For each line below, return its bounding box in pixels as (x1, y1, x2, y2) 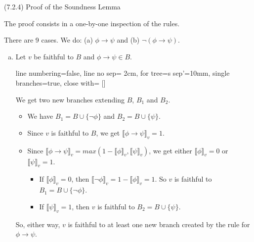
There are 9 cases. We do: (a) (4, 35, 93, 45)
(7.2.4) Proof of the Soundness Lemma (4, 1, 121, 11)
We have (27, 111, 53, 121)
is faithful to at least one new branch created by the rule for (68, 219, 250, 229)
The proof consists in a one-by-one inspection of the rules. (4, 18, 180, 28)
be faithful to (34, 51, 74, 61)
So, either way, (15, 219, 60, 229)
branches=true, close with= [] (15, 77, 106, 88)
